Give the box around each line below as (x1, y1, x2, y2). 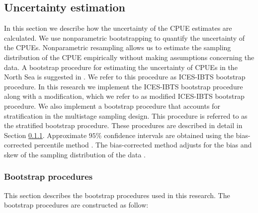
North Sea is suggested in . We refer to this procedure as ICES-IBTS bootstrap (4, 71, 246, 82)
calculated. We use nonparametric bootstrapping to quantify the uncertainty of (4, 32, 245, 43)
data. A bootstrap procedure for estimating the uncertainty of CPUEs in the (4, 62, 238, 72)
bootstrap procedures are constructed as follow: (4, 200, 149, 210)
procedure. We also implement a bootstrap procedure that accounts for (4, 100, 220, 111)
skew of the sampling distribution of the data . (4, 149, 146, 159)
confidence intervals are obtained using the (104, 130, 234, 140)
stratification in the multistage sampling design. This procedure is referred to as (4, 110, 248, 121)
